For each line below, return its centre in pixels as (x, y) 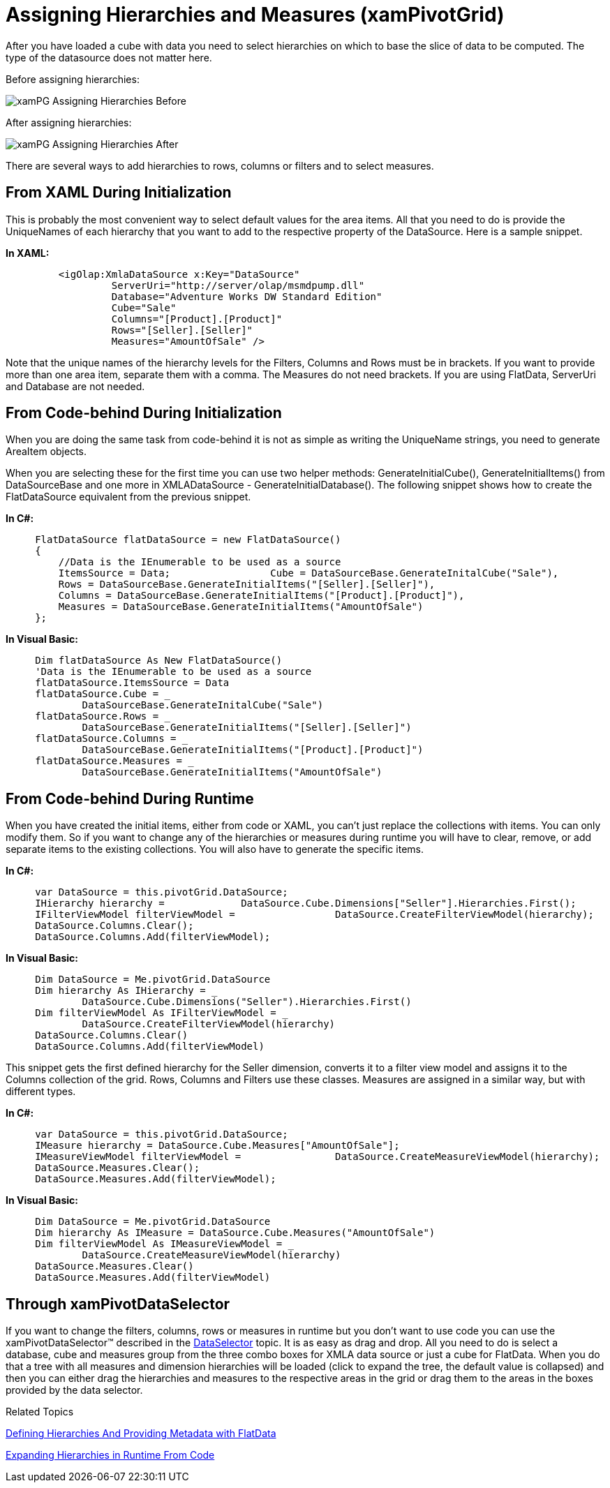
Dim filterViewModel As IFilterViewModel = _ (162, 1013)
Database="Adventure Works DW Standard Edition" (247, 296)
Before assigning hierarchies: (73, 79)
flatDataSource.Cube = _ (103, 694)
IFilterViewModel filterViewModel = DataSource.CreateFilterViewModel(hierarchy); (314, 915)
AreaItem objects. (46, 452)
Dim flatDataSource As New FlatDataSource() (159, 661)
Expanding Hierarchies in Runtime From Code (110, 1455)
